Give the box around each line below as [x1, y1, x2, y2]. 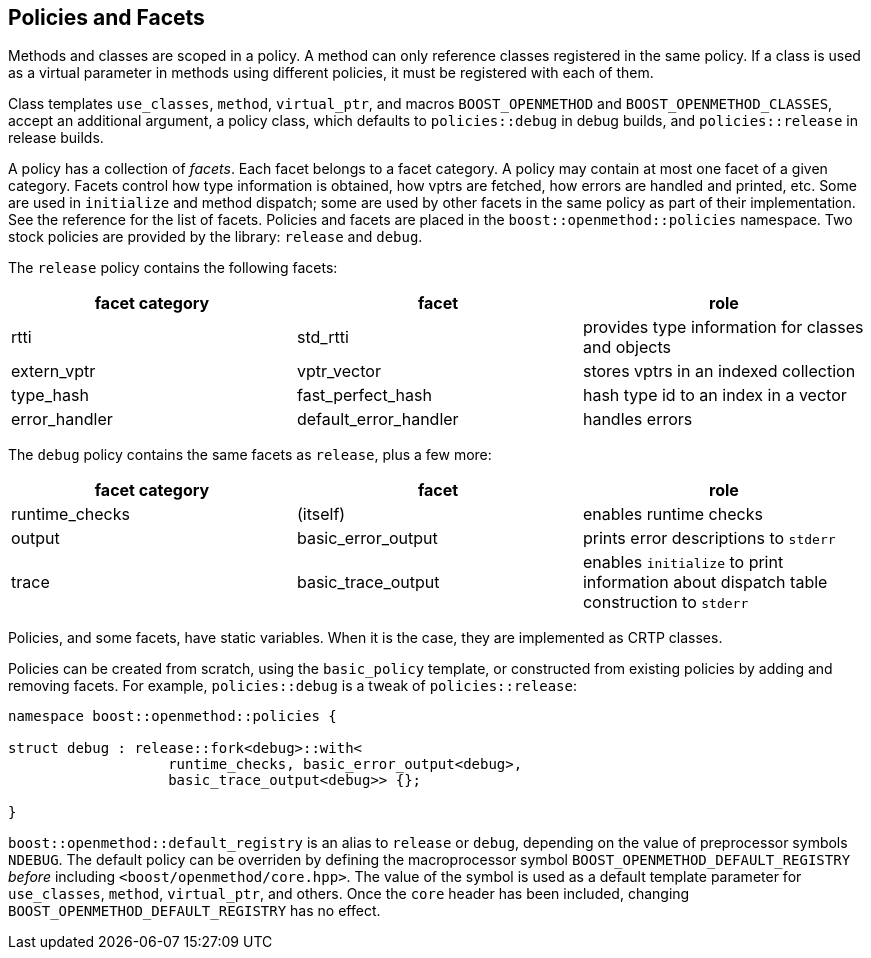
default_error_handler [296, 409, 459, 430]
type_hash [11, 385, 89, 406]
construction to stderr [582, 592, 749, 613]
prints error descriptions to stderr [582, 528, 836, 549]
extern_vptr [11, 361, 96, 382]
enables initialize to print [582, 552, 784, 573]
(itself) [296, 504, 346, 525]
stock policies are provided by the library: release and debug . [8, 228, 423, 246]
